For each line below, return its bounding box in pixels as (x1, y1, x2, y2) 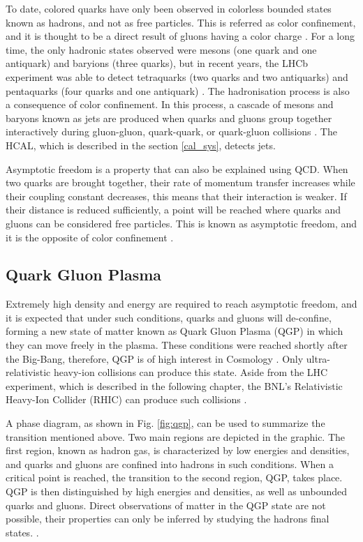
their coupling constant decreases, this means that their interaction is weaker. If (6, 188, 347, 203)
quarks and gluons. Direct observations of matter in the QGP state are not (6, 497, 326, 512)
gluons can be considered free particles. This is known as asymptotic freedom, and (6, 216, 357, 230)
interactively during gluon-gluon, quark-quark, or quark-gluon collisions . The (6, 124, 337, 139)
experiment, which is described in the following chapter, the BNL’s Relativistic (6, 378, 343, 393)
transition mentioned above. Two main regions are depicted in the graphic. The (6, 429, 346, 444)
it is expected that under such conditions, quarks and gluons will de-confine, (6, 310, 332, 324)
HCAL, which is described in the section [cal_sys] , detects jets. (6, 137, 276, 152)
